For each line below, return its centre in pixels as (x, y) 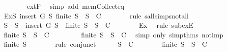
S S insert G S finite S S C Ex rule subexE (99, 25)
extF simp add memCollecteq (75, 6)
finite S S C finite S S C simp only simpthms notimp (113, 34)
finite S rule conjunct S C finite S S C (105, 44)
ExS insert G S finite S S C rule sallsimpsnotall (96, 15)
